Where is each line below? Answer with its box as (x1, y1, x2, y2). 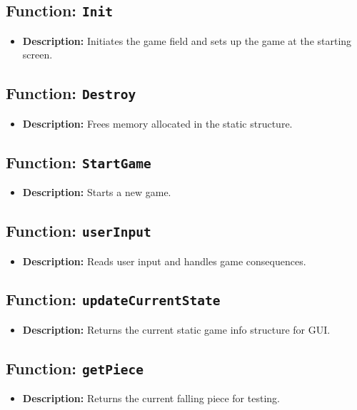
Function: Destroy (6, 82, 136, 104)
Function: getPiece (6, 357, 144, 379)
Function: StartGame (6, 150, 151, 173)
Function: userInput (6, 220, 151, 242)
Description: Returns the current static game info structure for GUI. (22, 322, 331, 337)
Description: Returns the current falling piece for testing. (22, 391, 280, 406)
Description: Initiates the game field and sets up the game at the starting (22, 33, 352, 48)
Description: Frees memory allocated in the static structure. (22, 116, 293, 130)
